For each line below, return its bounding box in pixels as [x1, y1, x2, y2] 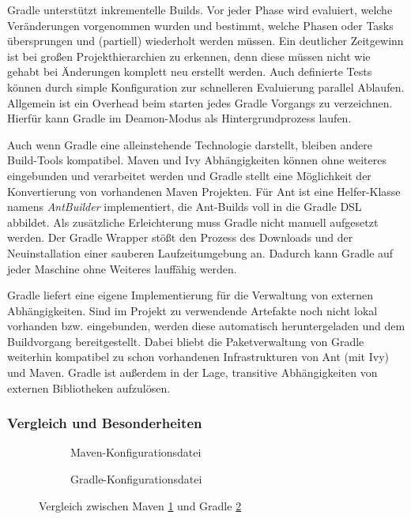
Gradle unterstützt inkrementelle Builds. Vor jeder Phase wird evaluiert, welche [7, 2, 393, 17]
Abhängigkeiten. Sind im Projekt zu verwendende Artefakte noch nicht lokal [7, 302, 378, 318]
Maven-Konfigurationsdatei [70, 444, 202, 461]
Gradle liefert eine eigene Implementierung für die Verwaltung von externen [7, 287, 374, 303]
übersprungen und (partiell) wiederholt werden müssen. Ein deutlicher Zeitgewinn [7, 32, 404, 49]
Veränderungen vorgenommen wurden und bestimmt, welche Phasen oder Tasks [7, 17, 394, 33]
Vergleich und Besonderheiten [7, 413, 202, 433]
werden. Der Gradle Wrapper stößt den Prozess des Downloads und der [7, 229, 353, 246]
